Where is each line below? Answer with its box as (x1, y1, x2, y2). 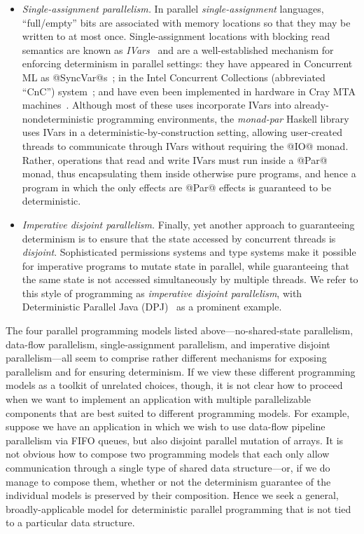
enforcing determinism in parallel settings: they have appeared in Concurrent (22, 56, 353, 71)
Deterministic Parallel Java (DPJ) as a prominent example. (22, 299, 282, 314)
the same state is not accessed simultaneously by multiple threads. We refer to (22, 272, 358, 287)
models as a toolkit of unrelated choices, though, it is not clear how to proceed (6, 378, 343, 392)
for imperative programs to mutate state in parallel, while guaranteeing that (22, 258, 349, 273)
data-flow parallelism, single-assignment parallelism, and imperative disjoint (6, 336, 330, 351)
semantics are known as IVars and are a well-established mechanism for (22, 42, 334, 57)
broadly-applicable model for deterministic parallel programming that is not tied (6, 501, 351, 516)
